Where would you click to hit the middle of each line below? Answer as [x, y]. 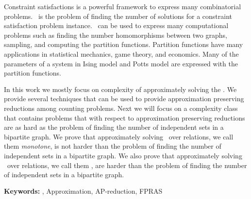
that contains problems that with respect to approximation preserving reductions [125, 117]
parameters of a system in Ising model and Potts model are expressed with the [121, 63]
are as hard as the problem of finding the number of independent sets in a [114, 127]
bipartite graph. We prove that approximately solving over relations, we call [119, 136]
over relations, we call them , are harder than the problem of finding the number [127, 165]
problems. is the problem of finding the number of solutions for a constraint [118, 16]
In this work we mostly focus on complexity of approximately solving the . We [120, 89]
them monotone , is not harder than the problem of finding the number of [113, 146]
